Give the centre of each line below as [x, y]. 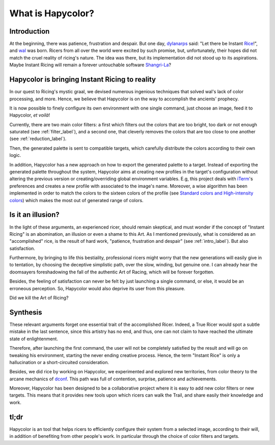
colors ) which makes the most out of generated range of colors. [76, 200]
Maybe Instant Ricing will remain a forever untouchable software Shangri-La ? [90, 65]
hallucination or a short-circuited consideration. [59, 362]
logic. [15, 155]
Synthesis [26, 312]
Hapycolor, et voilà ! [30, 115]
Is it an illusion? [34, 215]
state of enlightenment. [34, 339]
